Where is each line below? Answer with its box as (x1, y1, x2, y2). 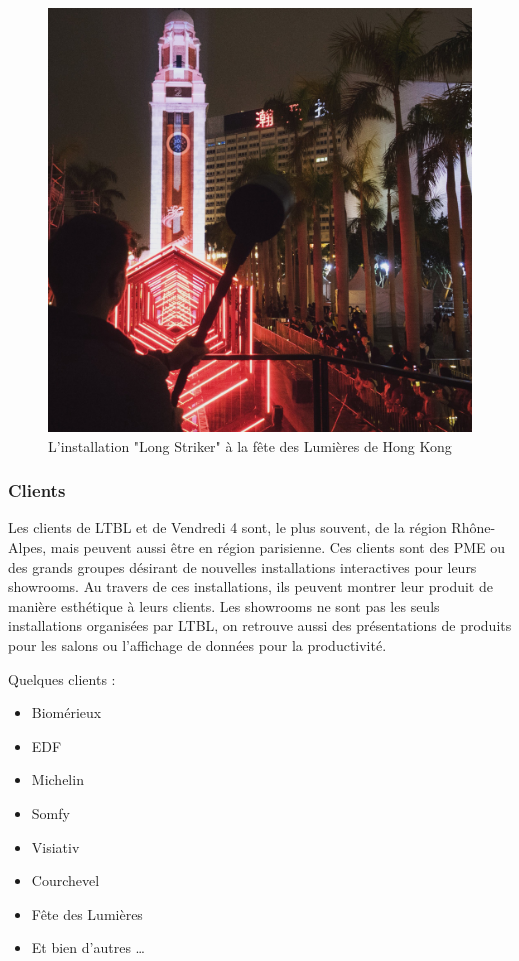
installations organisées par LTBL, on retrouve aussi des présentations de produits (8, 615, 512, 636)
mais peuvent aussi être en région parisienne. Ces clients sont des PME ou (50, 537, 505, 557)
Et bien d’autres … (31, 937, 145, 958)
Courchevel (31, 870, 100, 891)
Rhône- (451, 517, 496, 538)
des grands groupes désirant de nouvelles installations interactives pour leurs (8, 556, 477, 577)
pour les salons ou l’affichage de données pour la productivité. (8, 634, 387, 655)
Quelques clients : (8, 668, 116, 689)
